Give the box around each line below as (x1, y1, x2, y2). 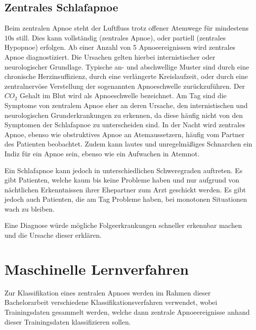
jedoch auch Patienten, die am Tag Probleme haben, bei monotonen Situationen (4, 194, 247, 204)
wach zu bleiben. (4, 203, 55, 214)
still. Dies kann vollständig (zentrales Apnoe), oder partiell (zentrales (16, 32, 226, 42)
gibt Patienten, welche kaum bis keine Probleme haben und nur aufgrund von (4, 175, 240, 185)
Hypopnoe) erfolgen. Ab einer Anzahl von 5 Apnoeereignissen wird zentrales (4, 42, 236, 52)
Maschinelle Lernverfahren (4, 258, 189, 279)
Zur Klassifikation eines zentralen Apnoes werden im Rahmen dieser (4, 287, 211, 297)
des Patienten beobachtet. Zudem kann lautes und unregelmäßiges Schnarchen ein (4, 139, 253, 149)
